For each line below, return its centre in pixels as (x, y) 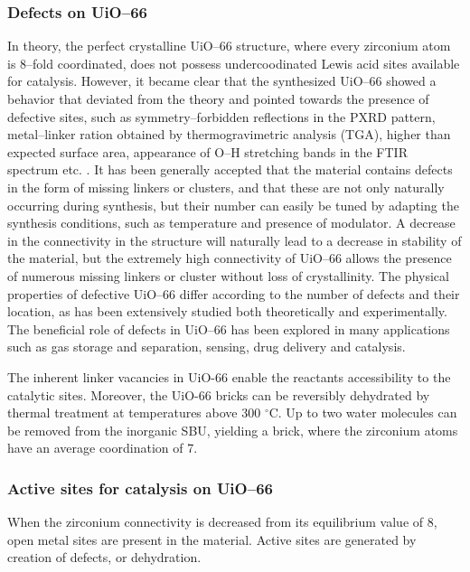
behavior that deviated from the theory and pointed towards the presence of (218, 98)
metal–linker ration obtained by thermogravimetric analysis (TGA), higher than (229, 134)
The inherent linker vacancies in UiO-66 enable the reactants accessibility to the (229, 376)
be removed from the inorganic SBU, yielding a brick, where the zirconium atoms (233, 430)
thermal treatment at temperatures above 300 (134, 413)
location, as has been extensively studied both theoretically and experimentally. (227, 311)
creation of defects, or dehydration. (104, 557)
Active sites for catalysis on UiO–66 (140, 488)
